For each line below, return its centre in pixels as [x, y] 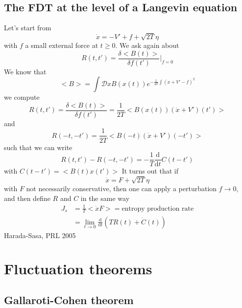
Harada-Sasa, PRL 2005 [40, 235]
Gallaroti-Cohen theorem [69, 299]
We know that [25, 71]
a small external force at [62, 45]
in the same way [105, 198]
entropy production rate [158, 209]
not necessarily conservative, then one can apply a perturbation [121, 188]
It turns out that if [150, 171]
